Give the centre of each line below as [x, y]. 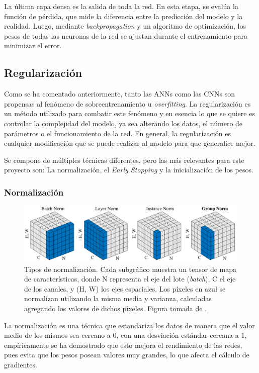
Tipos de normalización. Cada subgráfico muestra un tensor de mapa [131, 269]
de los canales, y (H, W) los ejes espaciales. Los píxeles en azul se [125, 288]
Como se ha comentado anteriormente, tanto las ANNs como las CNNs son [119, 94]
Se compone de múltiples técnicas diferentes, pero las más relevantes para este [124, 160]
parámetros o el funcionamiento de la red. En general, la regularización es [117, 133]
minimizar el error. [33, 45]
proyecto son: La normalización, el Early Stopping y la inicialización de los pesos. [129, 170]
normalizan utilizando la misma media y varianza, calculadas [118, 298]
